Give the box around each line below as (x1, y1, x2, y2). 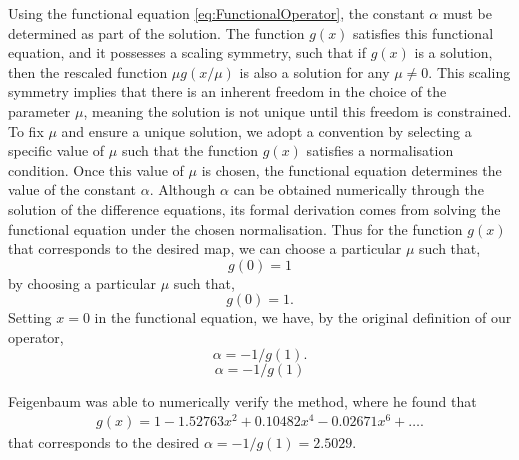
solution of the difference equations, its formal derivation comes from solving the (8, 198, 501, 219)
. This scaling (428, 61, 511, 82)
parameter (8, 100, 71, 121)
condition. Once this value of (8, 159, 184, 180)
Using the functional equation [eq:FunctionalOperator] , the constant (8, 3, 425, 23)
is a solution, (414, 42, 493, 63)
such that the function (121, 140, 259, 161)
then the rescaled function (8, 61, 168, 82)
